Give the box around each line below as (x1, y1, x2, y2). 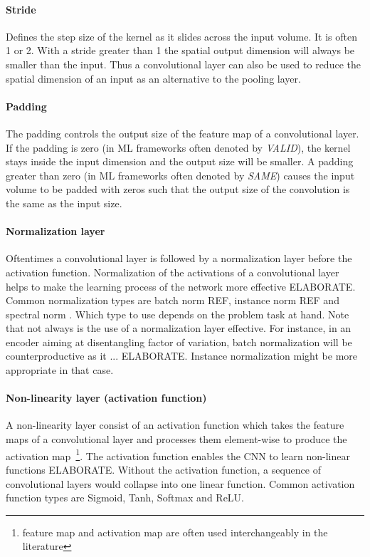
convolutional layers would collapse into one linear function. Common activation (6, 476, 355, 491)
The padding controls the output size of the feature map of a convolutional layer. (6, 125, 359, 140)
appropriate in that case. (6, 363, 114, 378)
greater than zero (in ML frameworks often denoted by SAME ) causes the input (6, 167, 355, 182)
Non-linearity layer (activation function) (6, 390, 207, 405)
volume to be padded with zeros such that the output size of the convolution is (6, 182, 350, 197)
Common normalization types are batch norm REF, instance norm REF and (6, 293, 339, 308)
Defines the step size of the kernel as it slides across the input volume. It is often (6, 28, 358, 43)
